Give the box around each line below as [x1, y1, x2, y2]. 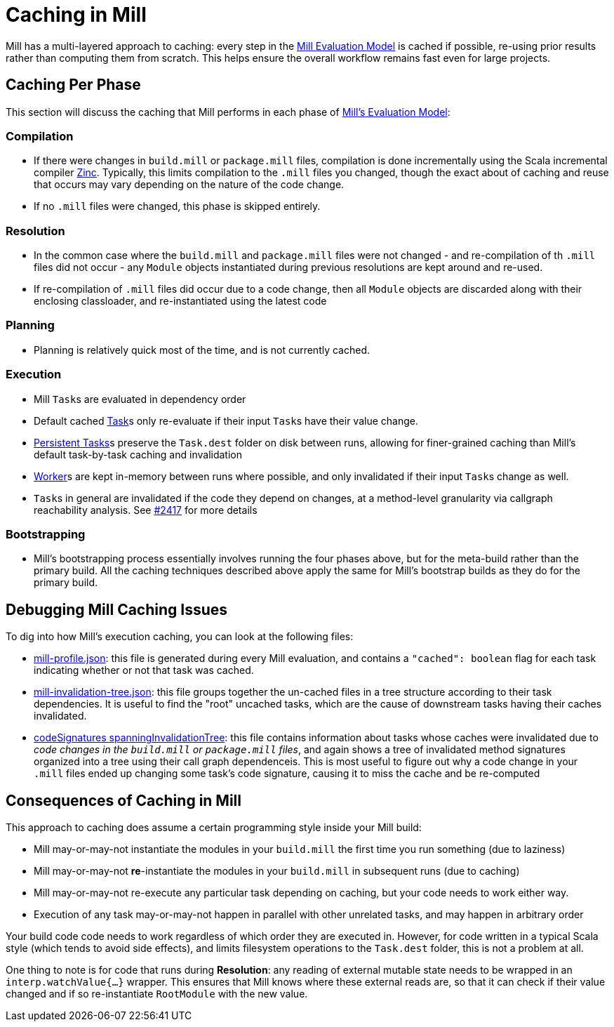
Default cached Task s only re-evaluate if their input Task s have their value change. [34, 414, 418, 427]
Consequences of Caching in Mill [6, 791, 241, 809]
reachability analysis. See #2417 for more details [34, 503, 258, 516]
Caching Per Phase [6, 76, 141, 94]
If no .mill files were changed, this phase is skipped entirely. [34, 200, 321, 213]
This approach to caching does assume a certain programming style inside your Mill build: [6, 821, 422, 834]
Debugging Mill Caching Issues [6, 600, 228, 618]
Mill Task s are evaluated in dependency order [34, 392, 246, 405]
